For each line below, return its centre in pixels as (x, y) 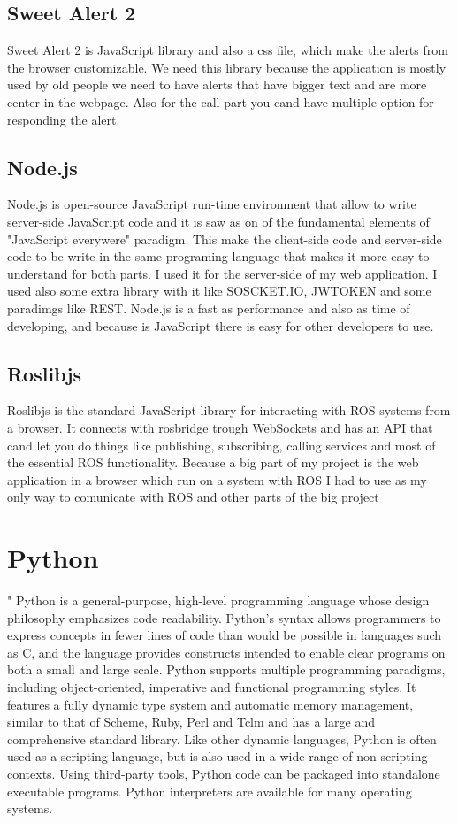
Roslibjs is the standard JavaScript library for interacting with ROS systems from (229, 410)
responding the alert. (64, 119)
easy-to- (412, 256)
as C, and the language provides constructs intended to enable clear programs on (226, 652)
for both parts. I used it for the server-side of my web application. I (255, 273)
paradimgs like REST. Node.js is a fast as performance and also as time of (209, 308)
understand (38, 273)
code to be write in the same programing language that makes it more (197, 256)
